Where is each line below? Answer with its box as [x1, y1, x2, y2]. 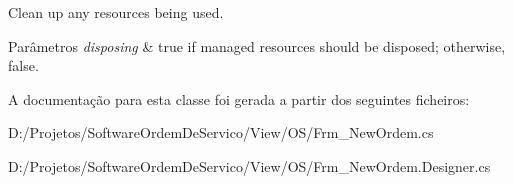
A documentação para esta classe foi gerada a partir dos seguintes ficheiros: [8, 88, 470, 109]
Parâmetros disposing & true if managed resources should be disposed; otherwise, [8, 35, 506, 56]
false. [8, 55, 39, 76]
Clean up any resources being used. [8, 2, 224, 22]
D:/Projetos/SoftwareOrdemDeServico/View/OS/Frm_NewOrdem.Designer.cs [8, 155, 491, 176]
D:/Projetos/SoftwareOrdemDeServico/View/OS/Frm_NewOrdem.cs [8, 122, 434, 143]
